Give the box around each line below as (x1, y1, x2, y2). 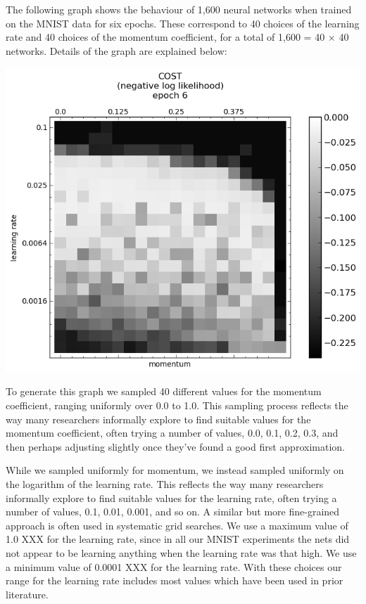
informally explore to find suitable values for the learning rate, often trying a (6, 490, 337, 505)
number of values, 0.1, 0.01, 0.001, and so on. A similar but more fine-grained (6, 504, 340, 519)
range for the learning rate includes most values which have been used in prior (6, 573, 343, 588)
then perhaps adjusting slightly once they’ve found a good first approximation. (6, 439, 345, 454)
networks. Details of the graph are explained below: (6, 43, 227, 58)
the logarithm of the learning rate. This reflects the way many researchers (6, 476, 324, 491)
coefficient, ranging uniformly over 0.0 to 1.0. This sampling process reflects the (6, 397, 348, 412)
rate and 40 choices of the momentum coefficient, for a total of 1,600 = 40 (6, 30, 325, 44)
